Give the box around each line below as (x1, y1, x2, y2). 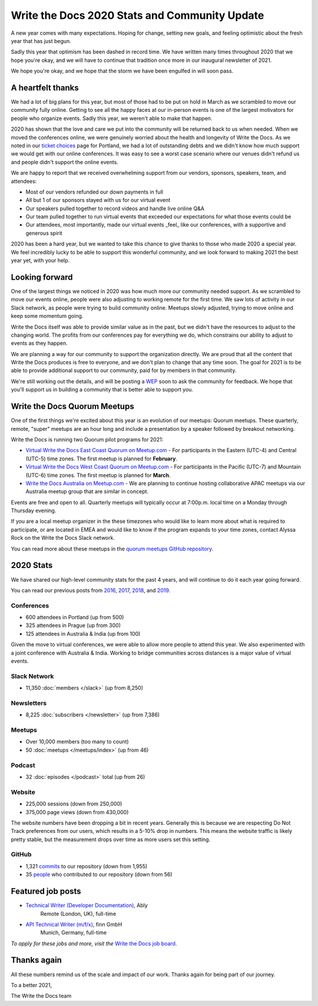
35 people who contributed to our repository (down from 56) (25, 871, 173, 878)
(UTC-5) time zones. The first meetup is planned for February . (25, 455, 178, 462)
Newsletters (11, 699, 47, 707)
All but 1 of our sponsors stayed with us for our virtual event (25, 197, 171, 204)
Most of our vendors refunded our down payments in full (25, 188, 163, 195)
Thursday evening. (11, 507, 57, 514)
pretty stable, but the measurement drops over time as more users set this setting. (11, 836, 211, 843)
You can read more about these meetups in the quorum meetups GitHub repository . (11, 545, 214, 552)
